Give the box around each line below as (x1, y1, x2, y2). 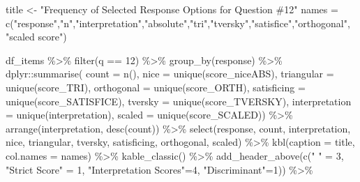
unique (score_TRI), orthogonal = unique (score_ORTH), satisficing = (6, 79, 306, 94)
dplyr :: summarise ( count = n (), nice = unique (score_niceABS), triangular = (6, 66, 334, 81)
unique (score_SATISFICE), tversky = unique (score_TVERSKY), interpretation (6, 93, 352, 108)
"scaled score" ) (6, 29, 67, 44)
